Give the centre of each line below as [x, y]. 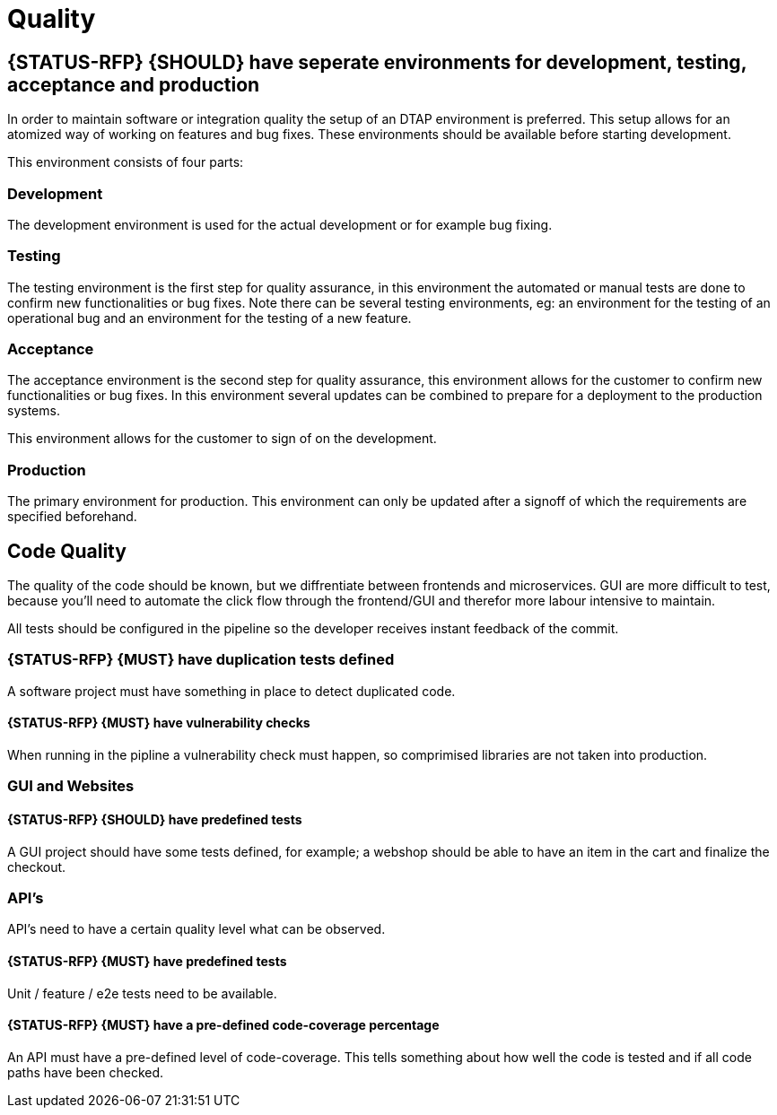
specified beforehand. [72, 517]
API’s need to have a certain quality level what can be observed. [196, 929]
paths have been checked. [86, 1072]
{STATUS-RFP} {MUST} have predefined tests [147, 961]
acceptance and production [134, 84]
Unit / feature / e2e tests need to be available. [142, 993]
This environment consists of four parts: [126, 162]
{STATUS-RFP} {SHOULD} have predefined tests [155, 819]
